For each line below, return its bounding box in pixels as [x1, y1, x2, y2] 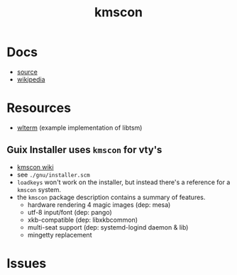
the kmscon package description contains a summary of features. [16, 193, 206, 201]
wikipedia [16, 75, 45, 84]
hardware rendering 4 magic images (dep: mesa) [27, 200, 171, 209]
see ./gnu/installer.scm [16, 170, 90, 179]
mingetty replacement [27, 230, 92, 239]
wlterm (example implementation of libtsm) [16, 123, 143, 132]
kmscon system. [16, 185, 62, 193]
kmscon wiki [16, 162, 54, 171]
